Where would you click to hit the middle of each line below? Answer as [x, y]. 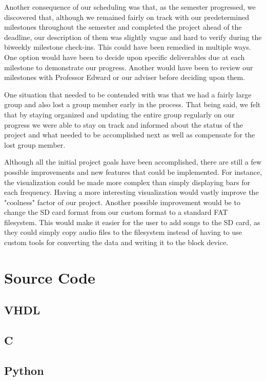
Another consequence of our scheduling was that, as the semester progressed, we [130, 7]
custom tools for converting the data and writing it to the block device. [116, 242]
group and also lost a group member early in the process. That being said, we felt [132, 104]
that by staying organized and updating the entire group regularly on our [119, 114]
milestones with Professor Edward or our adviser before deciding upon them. [125, 77]
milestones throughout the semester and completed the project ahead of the [123, 27]
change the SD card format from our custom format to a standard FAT [116, 212]
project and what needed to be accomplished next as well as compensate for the [130, 135]
